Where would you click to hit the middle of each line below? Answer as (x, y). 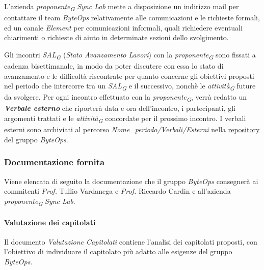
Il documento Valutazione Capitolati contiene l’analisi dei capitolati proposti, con (131, 241)
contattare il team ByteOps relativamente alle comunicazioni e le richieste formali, (132, 18)
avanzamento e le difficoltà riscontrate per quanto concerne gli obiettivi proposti (129, 76)
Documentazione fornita (55, 162)
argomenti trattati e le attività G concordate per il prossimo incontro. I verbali (125, 119)
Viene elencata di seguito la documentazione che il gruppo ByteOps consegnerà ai (131, 181)
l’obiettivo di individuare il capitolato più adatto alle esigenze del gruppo (118, 251)
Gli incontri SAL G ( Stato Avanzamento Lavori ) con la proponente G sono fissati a (130, 55)
